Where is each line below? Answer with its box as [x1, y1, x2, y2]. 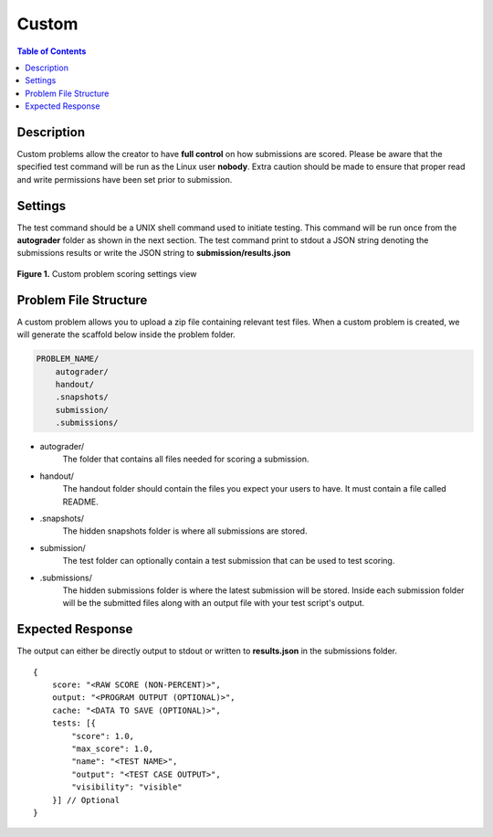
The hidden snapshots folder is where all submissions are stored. [62, 525, 308, 536]
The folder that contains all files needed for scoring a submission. [62, 453, 309, 465]
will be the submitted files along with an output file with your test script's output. [62, 598, 365, 609]
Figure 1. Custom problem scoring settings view [16, 268, 197, 279]
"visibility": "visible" [71, 782, 183, 792]
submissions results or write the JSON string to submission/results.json [16, 248, 291, 259]
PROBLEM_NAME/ [36, 354, 100, 365]
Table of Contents [16, 46, 87, 57]
